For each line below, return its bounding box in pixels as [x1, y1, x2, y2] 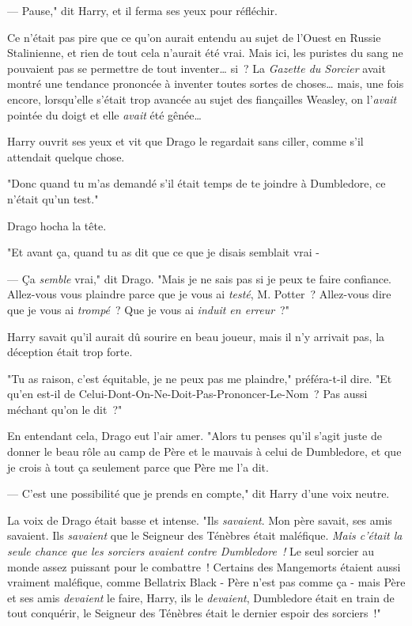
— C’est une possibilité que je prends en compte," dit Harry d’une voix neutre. [7, 485, 390, 502]
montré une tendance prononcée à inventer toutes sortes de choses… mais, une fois [7, 75, 404, 92]
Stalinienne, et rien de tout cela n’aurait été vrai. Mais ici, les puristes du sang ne [7, 44, 403, 61]
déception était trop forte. [7, 343, 133, 360]
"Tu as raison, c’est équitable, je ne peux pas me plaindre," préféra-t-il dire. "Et [7, 370, 392, 386]
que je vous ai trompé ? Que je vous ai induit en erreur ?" [7, 301, 289, 317]
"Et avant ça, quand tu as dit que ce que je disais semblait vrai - [7, 244, 320, 260]
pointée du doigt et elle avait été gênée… [7, 106, 202, 123]
